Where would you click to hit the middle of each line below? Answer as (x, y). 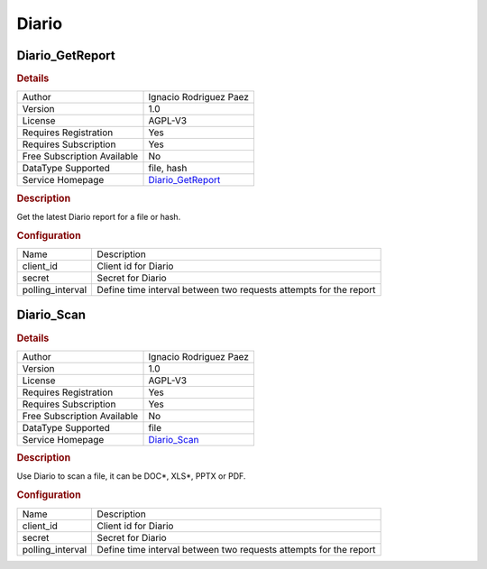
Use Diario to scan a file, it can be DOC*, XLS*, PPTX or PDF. (131, 476)
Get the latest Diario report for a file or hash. (99, 216)
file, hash (168, 169)
